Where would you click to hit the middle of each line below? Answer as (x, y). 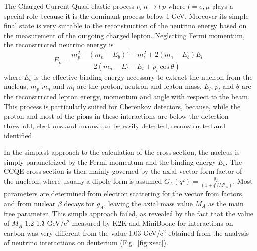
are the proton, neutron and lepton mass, (139, 86)
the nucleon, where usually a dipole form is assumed (83, 181)
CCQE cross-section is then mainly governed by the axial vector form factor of (123, 171)
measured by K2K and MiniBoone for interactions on (152, 223)
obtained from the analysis (209, 232)
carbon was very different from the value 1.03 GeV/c (84, 232)
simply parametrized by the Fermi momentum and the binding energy (110, 161)
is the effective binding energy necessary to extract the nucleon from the (143, 76)
